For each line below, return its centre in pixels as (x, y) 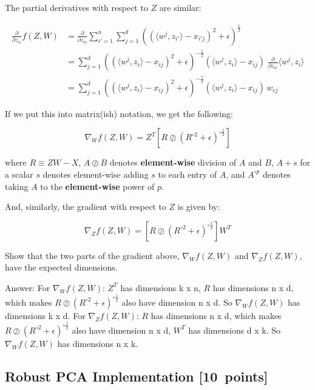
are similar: (180, 7)
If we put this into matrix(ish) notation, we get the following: (119, 113)
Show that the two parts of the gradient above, (92, 255)
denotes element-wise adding (96, 174)
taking (17, 186)
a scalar (19, 174)
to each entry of (188, 174)
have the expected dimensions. (61, 267)
